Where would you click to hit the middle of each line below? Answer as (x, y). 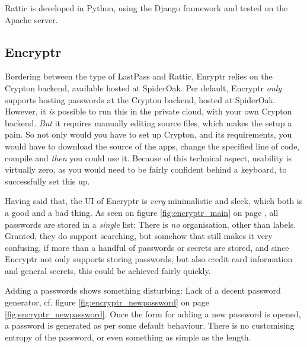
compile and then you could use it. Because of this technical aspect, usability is (148, 157)
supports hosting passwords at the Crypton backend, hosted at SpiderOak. (140, 99)
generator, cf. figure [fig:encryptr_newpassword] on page (107, 302)
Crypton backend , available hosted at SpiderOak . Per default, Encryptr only (143, 87)
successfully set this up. (47, 181)
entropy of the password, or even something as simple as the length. (128, 337)
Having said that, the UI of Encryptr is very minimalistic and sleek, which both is (154, 201)
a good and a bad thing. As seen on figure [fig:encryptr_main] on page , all (142, 212)
